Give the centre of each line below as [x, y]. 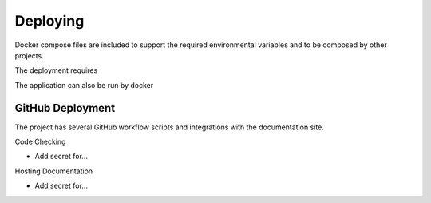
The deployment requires [56, 70]
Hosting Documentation [54, 171]
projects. [29, 55]
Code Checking [40, 142]
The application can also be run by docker [84, 85]
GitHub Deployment [65, 108]
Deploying [49, 21]
